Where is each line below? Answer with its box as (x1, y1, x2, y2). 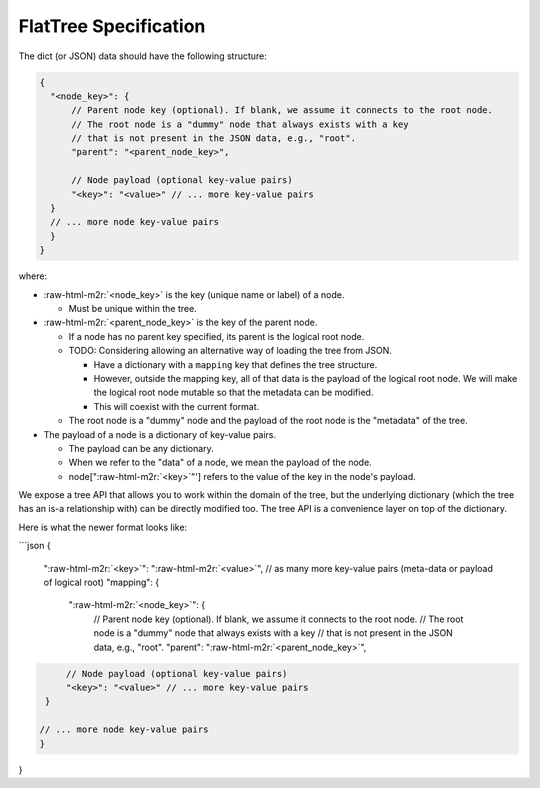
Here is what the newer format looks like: (18, 521, 188, 533)
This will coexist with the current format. (93, 400, 260, 412)
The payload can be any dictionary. (68, 442, 214, 454)
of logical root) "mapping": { (43, 576, 160, 589)
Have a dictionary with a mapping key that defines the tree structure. (93, 358, 378, 370)
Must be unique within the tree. (68, 302, 197, 314)
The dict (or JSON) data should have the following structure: (18, 50, 267, 62)
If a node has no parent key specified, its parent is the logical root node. (68, 330, 365, 342)
